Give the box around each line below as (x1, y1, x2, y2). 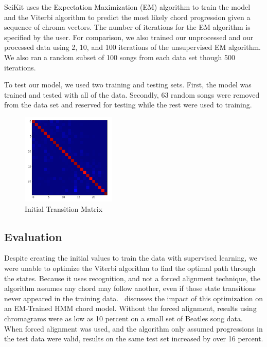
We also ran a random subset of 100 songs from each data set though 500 (4, 51, 235, 62)
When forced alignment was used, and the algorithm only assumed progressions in (4, 323, 263, 334)
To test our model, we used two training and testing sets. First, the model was (4, 79, 252, 90)
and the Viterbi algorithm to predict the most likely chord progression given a (4, 11, 251, 22)
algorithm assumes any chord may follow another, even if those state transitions (4, 283, 256, 294)
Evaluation (4, 228, 62, 244)
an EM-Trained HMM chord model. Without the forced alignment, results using (4, 303, 257, 314)
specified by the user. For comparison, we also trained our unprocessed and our (4, 31, 254, 42)
